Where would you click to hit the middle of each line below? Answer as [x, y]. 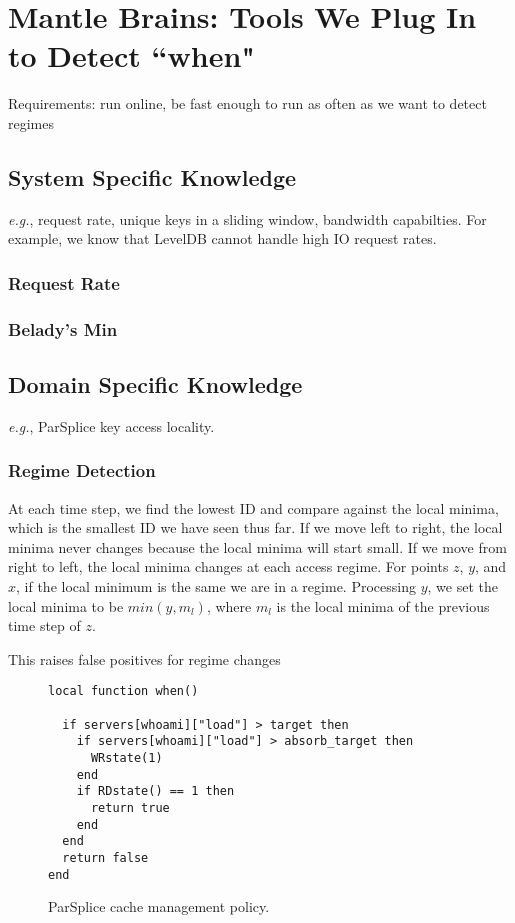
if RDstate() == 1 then [155, 791]
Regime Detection [82, 470]
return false [105, 857]
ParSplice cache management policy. [159, 906]
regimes [31, 122]
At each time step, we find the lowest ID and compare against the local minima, [253, 507]
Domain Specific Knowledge [155, 383]
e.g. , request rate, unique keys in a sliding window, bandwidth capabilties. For [247, 218]
